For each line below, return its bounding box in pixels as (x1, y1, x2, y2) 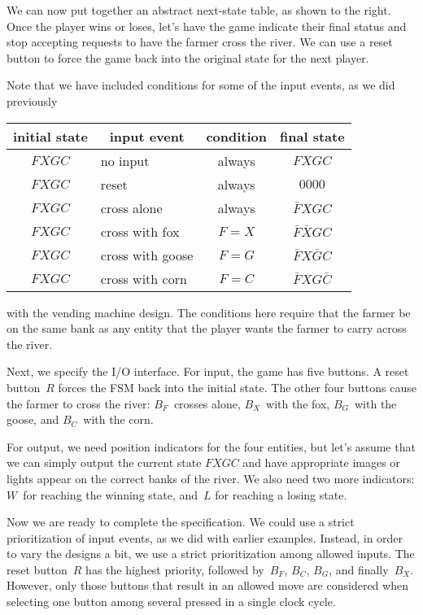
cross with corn (100, 268, 187, 288)
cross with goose (100, 245, 194, 264)
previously (7, 92, 58, 109)
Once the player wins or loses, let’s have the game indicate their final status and (7, 17, 407, 34)
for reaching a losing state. (215, 486, 347, 503)
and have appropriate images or (242, 454, 400, 471)
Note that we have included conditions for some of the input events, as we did (7, 76, 395, 94)
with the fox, (266, 395, 330, 412)
